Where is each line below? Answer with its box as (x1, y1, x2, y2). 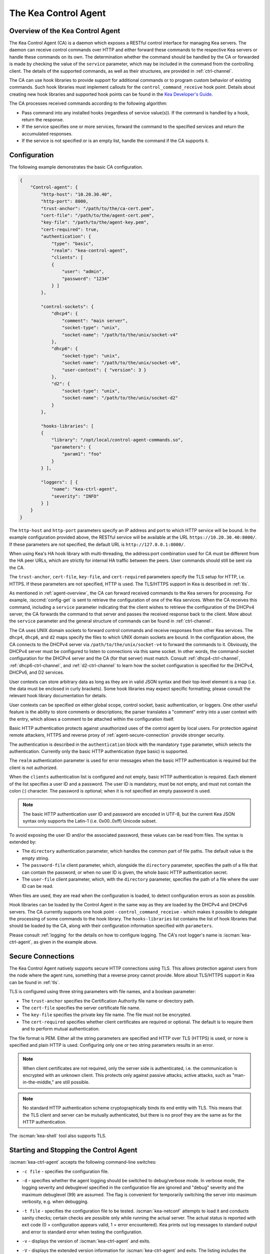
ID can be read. (21, 883, 53, 889)
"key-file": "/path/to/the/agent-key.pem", (40, 220, 149, 225)
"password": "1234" (61, 276, 110, 281)
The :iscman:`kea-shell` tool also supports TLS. (9, 1133, 107, 1139)
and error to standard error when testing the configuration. (21, 1229, 142, 1235)
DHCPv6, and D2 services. (9, 670, 64, 676)
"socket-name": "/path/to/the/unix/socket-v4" (61, 332, 178, 338)
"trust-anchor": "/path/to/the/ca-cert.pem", (40, 206, 154, 211)
